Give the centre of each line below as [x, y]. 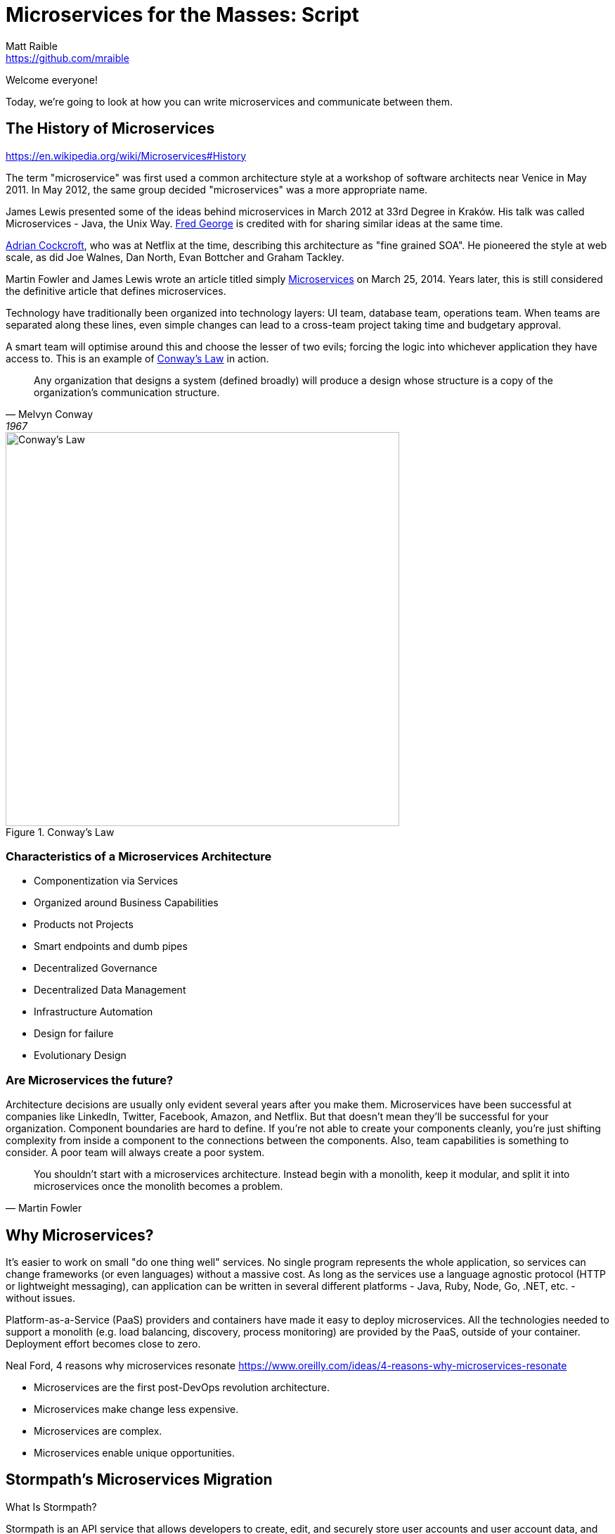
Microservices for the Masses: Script [182, 15]
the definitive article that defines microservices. [116, 291]
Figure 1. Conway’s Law [60, 832]
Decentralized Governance [96, 968]
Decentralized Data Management [110, 990]
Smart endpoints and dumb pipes [111, 946]
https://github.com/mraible [67, 58]
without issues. [40, 1298]
